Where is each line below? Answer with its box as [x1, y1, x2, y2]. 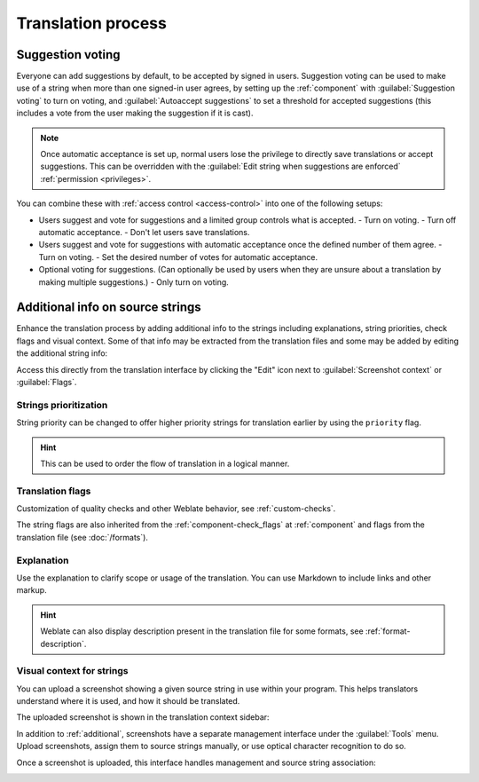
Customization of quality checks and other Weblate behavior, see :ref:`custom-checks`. [16, 503, 336, 514]
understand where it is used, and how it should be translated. [16, 696, 240, 707]
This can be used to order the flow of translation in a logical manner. [40, 458, 290, 469]
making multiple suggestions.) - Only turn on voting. [38, 276, 230, 288]
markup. [16, 585, 48, 596]
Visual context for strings [16, 665, 129, 677]
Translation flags [16, 485, 91, 497]
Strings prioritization [16, 399, 108, 411]
